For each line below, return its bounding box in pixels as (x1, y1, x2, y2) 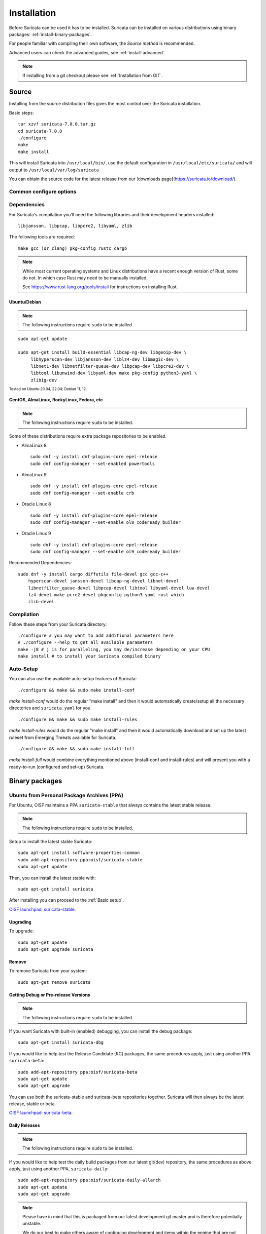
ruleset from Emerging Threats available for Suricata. (9, 734, 117, 740)
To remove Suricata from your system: (9, 968, 87, 974)
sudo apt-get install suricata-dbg (18, 1040, 104, 1045)
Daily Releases (9, 1122, 40, 1128)
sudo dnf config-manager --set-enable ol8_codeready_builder (30, 519, 181, 525)
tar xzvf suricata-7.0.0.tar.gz (18, 121, 96, 127)
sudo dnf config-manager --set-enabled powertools (30, 461, 155, 466)
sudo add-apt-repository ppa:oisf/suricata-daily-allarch (18, 1177, 161, 1183)
